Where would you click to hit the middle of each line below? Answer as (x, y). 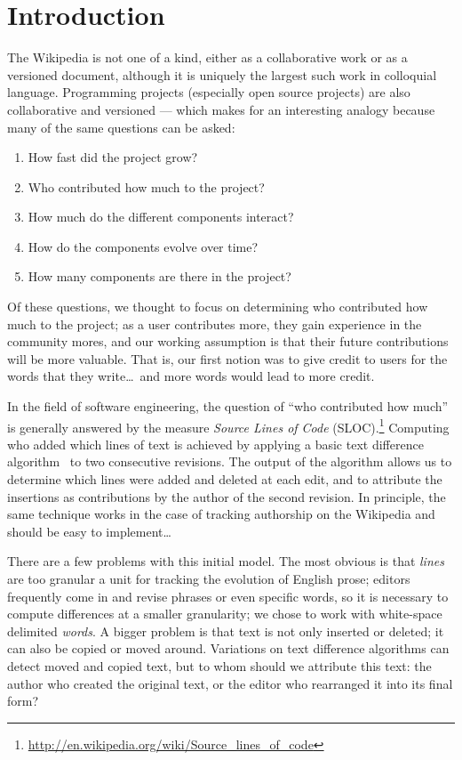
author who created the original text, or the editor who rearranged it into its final (230, 683)
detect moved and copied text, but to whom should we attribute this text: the (219, 666)
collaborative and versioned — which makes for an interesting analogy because (221, 109)
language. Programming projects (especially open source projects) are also (209, 92)
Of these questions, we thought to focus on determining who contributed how (218, 307)
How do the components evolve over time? (143, 246)
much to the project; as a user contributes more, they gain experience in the (215, 323)
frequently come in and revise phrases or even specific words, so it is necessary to (228, 596)
